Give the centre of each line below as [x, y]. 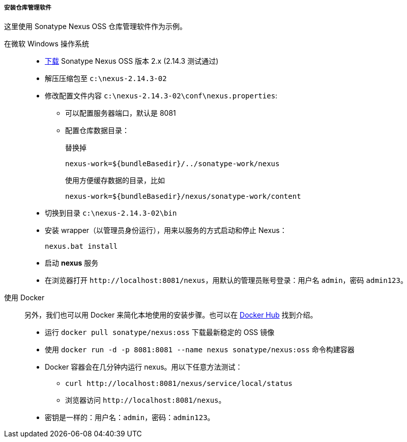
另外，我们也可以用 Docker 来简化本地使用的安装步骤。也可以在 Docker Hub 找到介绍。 [171, 315]
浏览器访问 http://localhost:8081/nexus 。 [146, 400]
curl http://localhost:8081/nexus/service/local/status [179, 384]
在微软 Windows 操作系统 [47, 44]
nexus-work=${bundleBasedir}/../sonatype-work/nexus [172, 164]
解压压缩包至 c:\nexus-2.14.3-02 [106, 79]
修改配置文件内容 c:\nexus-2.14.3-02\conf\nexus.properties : [161, 96]
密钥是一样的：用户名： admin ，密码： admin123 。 [130, 418]
